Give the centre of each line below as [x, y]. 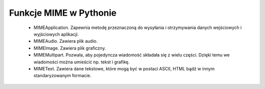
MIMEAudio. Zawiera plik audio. [66, 41]
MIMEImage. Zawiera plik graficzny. [70, 48]
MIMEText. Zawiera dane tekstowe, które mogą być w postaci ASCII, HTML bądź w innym [124, 68]
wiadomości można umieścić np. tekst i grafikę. [82, 62]
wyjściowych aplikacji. [56, 34]
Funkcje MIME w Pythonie [63, 13]
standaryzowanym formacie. [63, 76]
